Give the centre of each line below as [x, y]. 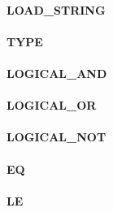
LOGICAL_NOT [57, 137]
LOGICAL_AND [57, 73]
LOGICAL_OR [52, 105]
